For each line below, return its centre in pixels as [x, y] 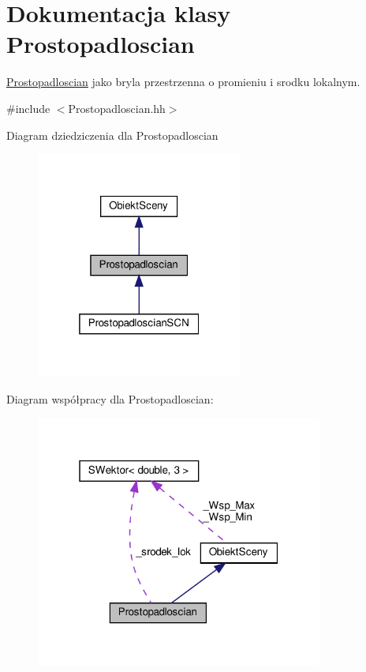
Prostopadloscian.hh [117, 108]
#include [28, 108]
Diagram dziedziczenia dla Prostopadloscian [112, 135]
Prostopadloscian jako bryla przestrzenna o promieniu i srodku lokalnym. [183, 82]
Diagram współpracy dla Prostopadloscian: [110, 398]
